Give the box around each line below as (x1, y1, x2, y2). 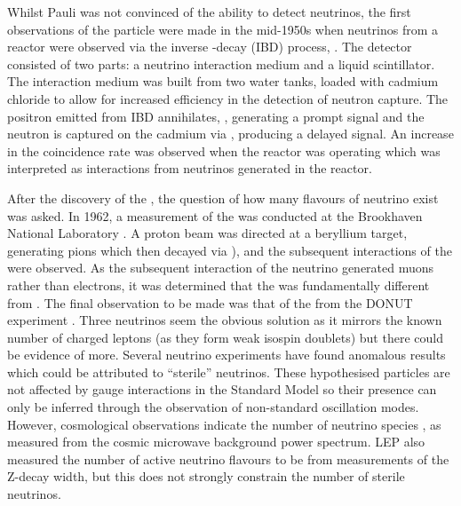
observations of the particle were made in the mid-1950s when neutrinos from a (7, 20, 439, 38)
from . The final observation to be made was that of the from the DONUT (7, 293, 413, 312)
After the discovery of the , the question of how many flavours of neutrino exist (7, 188, 439, 207)
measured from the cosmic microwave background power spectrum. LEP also (7, 432, 425, 451)
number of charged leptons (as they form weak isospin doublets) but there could (7, 328, 443, 346)
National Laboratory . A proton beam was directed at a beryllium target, (7, 224, 408, 242)
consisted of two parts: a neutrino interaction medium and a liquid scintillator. (7, 54, 435, 73)
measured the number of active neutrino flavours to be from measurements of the (7, 449, 449, 468)
